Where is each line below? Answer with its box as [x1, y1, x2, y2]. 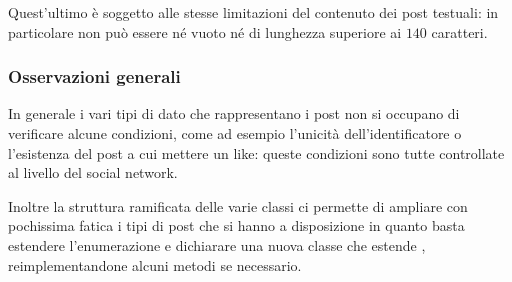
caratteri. [431, 21, 488, 42]
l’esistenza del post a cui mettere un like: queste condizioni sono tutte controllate [8, 142, 505, 163]
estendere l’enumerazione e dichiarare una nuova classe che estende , [8, 234, 426, 255]
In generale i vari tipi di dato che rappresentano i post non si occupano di [8, 103, 460, 124]
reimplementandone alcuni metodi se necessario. [8, 254, 302, 275]
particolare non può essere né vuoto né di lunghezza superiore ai [8, 21, 402, 42]
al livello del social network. [8, 162, 178, 183]
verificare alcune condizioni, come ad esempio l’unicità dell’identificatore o [8, 123, 462, 143]
